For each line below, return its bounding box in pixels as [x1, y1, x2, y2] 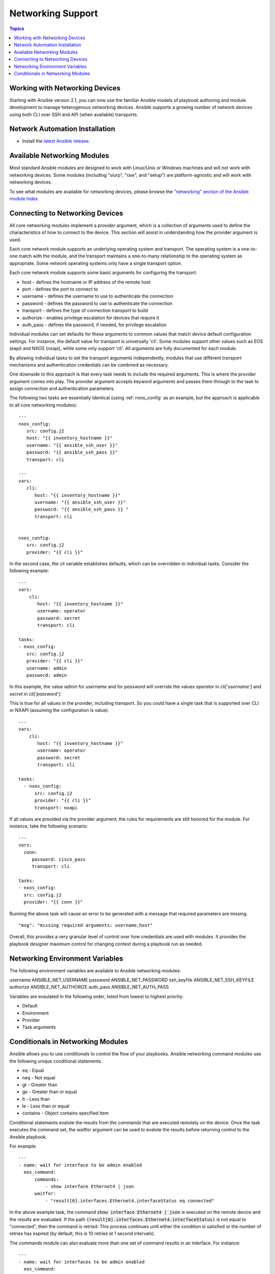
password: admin [26, 672, 67, 678]
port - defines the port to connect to [22, 286, 98, 292]
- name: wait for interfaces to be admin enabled [18, 1259, 145, 1265]
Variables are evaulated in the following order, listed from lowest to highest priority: [9, 993, 184, 999]
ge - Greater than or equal [22, 1089, 77, 1095]
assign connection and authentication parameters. [9, 385, 115, 392]
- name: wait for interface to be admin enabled [18, 1162, 142, 1168]
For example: [9, 1143, 37, 1149]
